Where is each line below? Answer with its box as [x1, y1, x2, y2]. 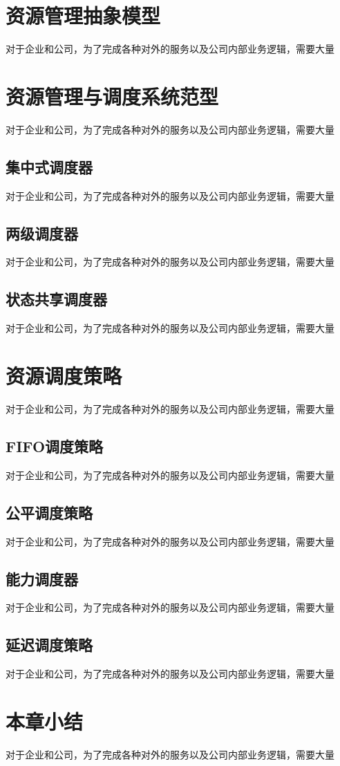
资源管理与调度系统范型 [6, 82, 219, 110]
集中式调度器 [6, 156, 93, 177]
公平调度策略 [6, 501, 93, 523]
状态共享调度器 [6, 288, 107, 310]
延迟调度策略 [6, 634, 93, 655]
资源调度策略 [6, 362, 122, 390]
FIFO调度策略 [6, 435, 104, 456]
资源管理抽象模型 [6, 1, 161, 30]
